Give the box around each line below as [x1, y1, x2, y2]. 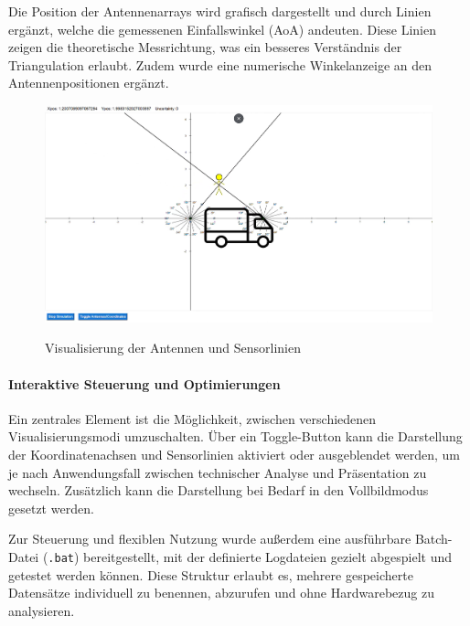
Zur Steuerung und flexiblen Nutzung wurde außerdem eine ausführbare [8, 529, 411, 548]
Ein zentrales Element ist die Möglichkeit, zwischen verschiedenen [8, 408, 377, 428]
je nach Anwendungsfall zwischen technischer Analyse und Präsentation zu [8, 462, 427, 482]
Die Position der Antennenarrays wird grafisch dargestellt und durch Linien [8, 2, 432, 20]
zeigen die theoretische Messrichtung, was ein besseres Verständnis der [8, 37, 402, 57]
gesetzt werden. [8, 498, 94, 517]
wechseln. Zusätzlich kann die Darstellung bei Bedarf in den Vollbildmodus [8, 481, 429, 500]
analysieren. [8, 600, 75, 620]
